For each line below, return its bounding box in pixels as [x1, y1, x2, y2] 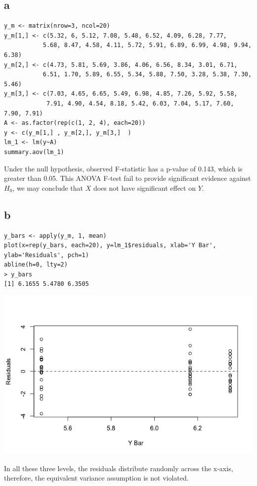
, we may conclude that [12, 182, 84, 193]
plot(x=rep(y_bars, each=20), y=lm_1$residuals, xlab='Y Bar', [4, 242, 216, 249]
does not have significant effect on [93, 182, 196, 193]
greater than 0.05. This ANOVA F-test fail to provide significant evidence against [4, 173, 251, 183]
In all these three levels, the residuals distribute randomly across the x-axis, [4, 463, 233, 473]
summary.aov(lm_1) [4, 148, 64, 156]
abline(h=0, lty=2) [4, 261, 68, 269]
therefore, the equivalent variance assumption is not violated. [4, 473, 189, 483]
